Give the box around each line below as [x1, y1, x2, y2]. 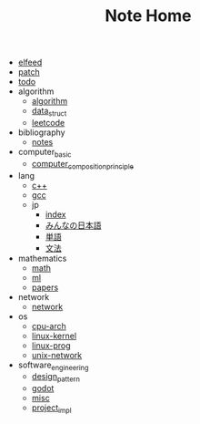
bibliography [17, 127, 65, 138]
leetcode [31, 117, 65, 128]
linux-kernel [31, 330, 77, 341]
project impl [31, 402, 72, 415]
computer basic [17, 146, 72, 160]
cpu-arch [31, 320, 66, 331]
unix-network [31, 349, 83, 360]
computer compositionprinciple [31, 158, 135, 171]
